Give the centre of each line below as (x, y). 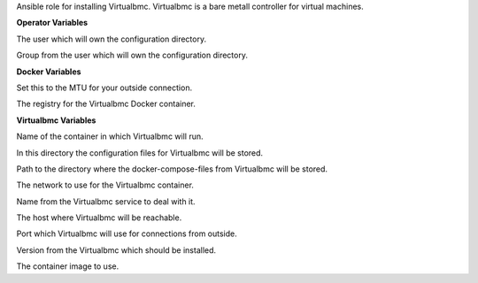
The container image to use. (68, 266)
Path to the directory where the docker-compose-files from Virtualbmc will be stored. (172, 169)
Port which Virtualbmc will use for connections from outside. (127, 233)
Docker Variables (49, 72)
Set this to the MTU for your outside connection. (104, 88)
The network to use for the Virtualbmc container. (105, 185)
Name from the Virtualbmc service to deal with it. (106, 201)
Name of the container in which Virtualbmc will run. (110, 136)
